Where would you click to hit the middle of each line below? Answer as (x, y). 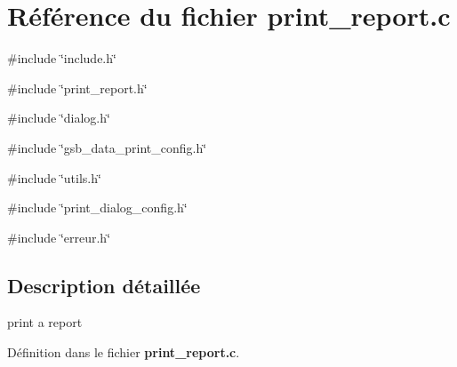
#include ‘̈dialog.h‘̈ (59, 118)
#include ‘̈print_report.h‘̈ (77, 88)
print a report (45, 322)
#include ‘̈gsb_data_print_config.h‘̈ (107, 147)
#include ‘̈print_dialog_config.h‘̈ (97, 207)
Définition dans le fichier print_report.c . (124, 352)
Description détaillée (104, 285)
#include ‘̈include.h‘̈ (62, 58)
